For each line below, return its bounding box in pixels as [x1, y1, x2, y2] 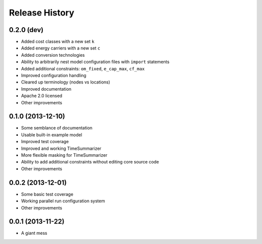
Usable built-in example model [21, 131, 82, 138]
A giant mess [21, 230, 48, 236]
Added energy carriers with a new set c [21, 45, 100, 51]
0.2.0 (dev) [9, 26, 44, 34]
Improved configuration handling [21, 73, 87, 79]
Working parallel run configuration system [21, 198, 105, 204]
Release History [9, 7, 75, 18]
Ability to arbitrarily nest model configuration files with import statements [21, 59, 170, 65]
